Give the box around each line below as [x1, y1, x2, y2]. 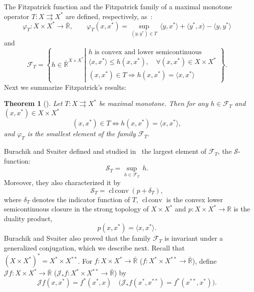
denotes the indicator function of [32, 194, 130, 204]
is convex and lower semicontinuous [94, 48, 202, 56]
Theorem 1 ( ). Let [4, 98, 63, 108]
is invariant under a [164, 233, 223, 243]
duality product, [4, 213, 53, 223]
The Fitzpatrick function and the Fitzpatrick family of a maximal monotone [4, 1, 232, 11]
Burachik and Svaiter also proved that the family [4, 233, 151, 243]
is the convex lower [166, 194, 223, 204]
